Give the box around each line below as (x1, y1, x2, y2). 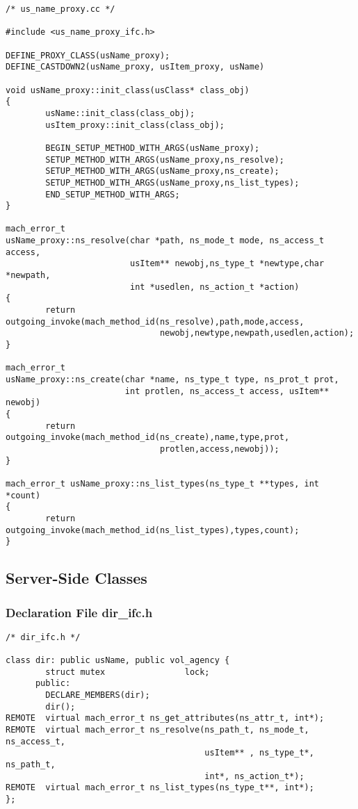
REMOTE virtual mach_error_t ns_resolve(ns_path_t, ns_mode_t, (6, 725, 309, 735)
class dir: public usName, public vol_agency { (6, 655, 230, 666)
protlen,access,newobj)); (159, 443, 279, 454)
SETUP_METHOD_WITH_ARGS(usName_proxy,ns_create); (45, 166, 279, 177)
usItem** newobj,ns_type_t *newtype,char (129, 259, 325, 269)
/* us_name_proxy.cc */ (6, 4, 115, 14)
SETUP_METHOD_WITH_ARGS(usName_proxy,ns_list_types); (45, 177, 300, 188)
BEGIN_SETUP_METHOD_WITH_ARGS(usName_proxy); (45, 142, 260, 153)
